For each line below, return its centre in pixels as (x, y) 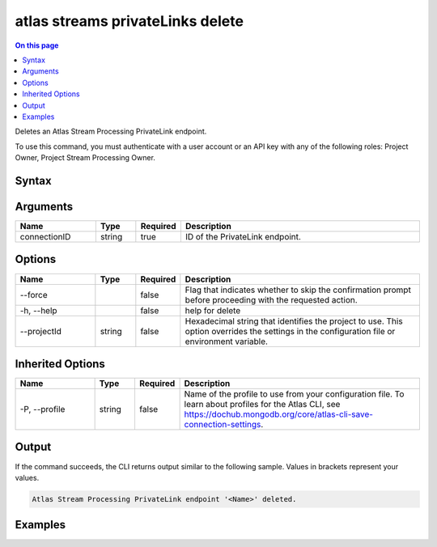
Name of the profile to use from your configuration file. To (294, 394)
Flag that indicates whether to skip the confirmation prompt (298, 290)
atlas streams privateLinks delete (129, 21)
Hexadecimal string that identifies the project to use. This (294, 321)
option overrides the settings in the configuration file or (290, 331)
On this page (37, 45)
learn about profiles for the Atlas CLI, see (262, 405)
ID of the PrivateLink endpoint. (243, 236)
